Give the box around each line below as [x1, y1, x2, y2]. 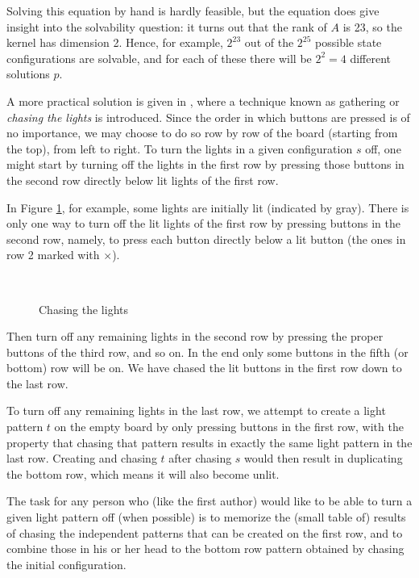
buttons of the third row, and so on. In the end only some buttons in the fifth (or [6, 343, 409, 360]
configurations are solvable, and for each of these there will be [6, 49, 312, 66]
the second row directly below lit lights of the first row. [6, 171, 279, 188]
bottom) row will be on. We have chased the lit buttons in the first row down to [6, 359, 402, 376]
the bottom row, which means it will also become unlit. [6, 465, 280, 482]
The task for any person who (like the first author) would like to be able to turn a [6, 492, 413, 509]
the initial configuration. [6, 555, 127, 572]
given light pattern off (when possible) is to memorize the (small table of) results [6, 509, 406, 526]
